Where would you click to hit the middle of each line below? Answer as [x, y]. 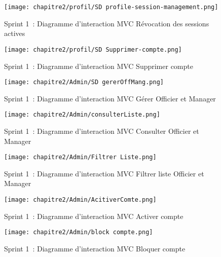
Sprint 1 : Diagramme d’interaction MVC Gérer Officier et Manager [110, 98]
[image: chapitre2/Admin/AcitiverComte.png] [80, 200]
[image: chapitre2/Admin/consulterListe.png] [82, 115]
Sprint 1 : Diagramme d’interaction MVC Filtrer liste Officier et [104, 173]
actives [15, 33]
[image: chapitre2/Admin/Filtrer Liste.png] [80, 157]
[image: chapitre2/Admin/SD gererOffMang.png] [84, 82]
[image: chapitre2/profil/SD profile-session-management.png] [111, 7]
